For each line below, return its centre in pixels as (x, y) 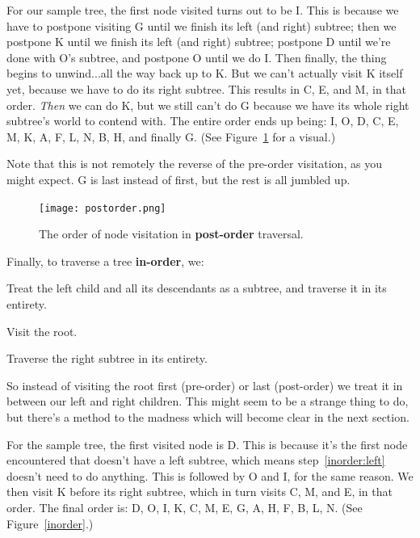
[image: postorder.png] (103, 208)
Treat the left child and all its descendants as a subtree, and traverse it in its (197, 288)
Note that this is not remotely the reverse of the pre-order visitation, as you (194, 164)
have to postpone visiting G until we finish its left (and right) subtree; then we (202, 25)
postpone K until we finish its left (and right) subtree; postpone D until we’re (199, 42)
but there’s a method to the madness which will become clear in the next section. (208, 416)
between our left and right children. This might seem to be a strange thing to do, (208, 401)
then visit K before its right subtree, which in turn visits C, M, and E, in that (199, 492)
